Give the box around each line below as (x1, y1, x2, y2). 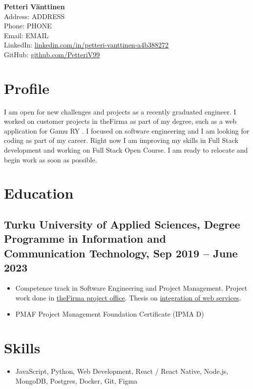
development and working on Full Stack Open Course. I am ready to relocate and (4, 145, 248, 155)
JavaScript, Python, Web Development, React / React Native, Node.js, (15, 366, 229, 376)
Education (4, 183, 74, 203)
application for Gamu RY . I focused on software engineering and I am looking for (4, 125, 250, 136)
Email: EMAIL (4, 30, 49, 40)
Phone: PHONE (4, 21, 52, 31)
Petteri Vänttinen (4, 1, 65, 11)
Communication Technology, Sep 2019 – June (4, 245, 238, 260)
